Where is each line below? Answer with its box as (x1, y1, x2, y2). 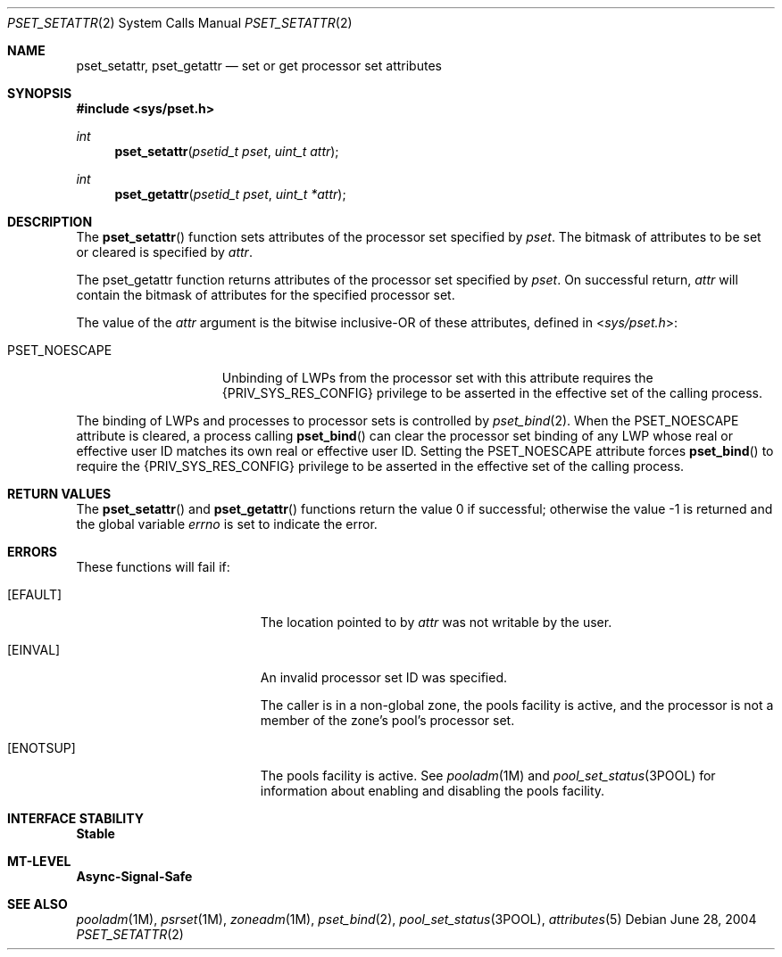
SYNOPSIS (7, 86, 72, 101)
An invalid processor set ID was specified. (260, 670, 507, 685)
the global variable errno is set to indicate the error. (76, 516, 378, 532)
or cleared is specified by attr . (76, 244, 253, 260)
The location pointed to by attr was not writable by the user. (260, 615, 612, 630)
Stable (76, 826, 115, 841)
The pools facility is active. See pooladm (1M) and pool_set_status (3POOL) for (260, 768, 716, 783)
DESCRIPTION (7, 214, 93, 229)
